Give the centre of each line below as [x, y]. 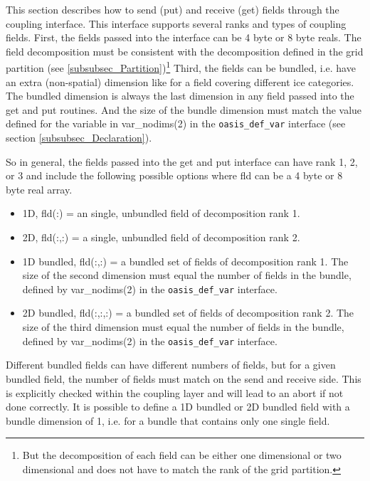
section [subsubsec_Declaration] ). [79, 138]
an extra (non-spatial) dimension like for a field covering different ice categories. [180, 81]
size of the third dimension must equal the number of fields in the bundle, [183, 327]
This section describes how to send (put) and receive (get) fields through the [173, 9]
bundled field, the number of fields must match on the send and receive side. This [184, 378]
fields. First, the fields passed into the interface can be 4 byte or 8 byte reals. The [184, 37]
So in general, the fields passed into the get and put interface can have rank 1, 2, [182, 161]
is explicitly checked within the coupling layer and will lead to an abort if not [175, 392]
